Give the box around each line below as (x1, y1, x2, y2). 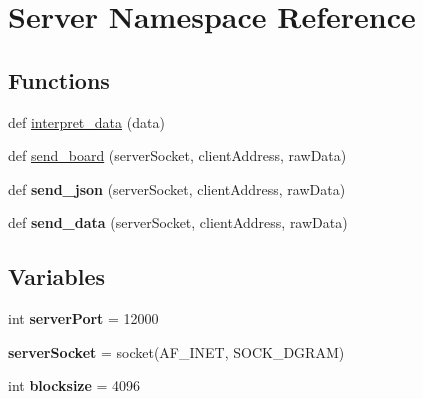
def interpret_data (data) (8, 111, 165, 132)
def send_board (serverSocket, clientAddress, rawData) (8, 145, 347, 166)
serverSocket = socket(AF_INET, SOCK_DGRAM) (8, 341, 345, 362)
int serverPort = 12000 (8, 308, 159, 329)
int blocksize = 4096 (8, 375, 141, 396)
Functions (8, 64, 110, 95)
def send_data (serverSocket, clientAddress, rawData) (8, 212, 348, 233)
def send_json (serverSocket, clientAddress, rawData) (8, 178, 346, 199)
